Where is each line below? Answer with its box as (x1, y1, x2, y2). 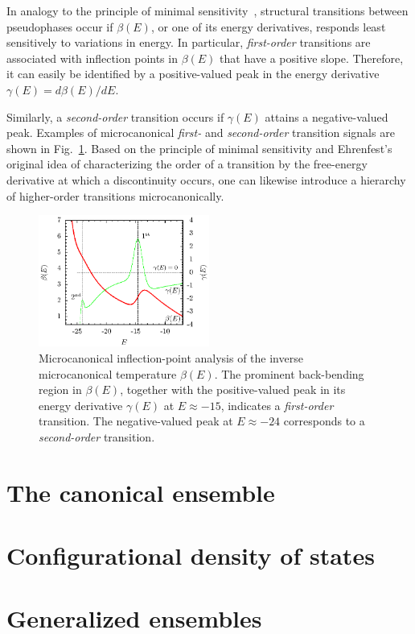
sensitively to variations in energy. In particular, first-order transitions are (6, 34, 371, 51)
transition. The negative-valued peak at (39, 412, 233, 429)
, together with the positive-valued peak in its (120, 381, 346, 398)
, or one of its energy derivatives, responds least (150, 18, 386, 35)
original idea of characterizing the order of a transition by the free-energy (6, 155, 368, 172)
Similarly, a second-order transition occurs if (6, 108, 224, 125)
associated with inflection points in (6, 49, 178, 66)
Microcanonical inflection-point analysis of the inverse (39, 349, 303, 366)
